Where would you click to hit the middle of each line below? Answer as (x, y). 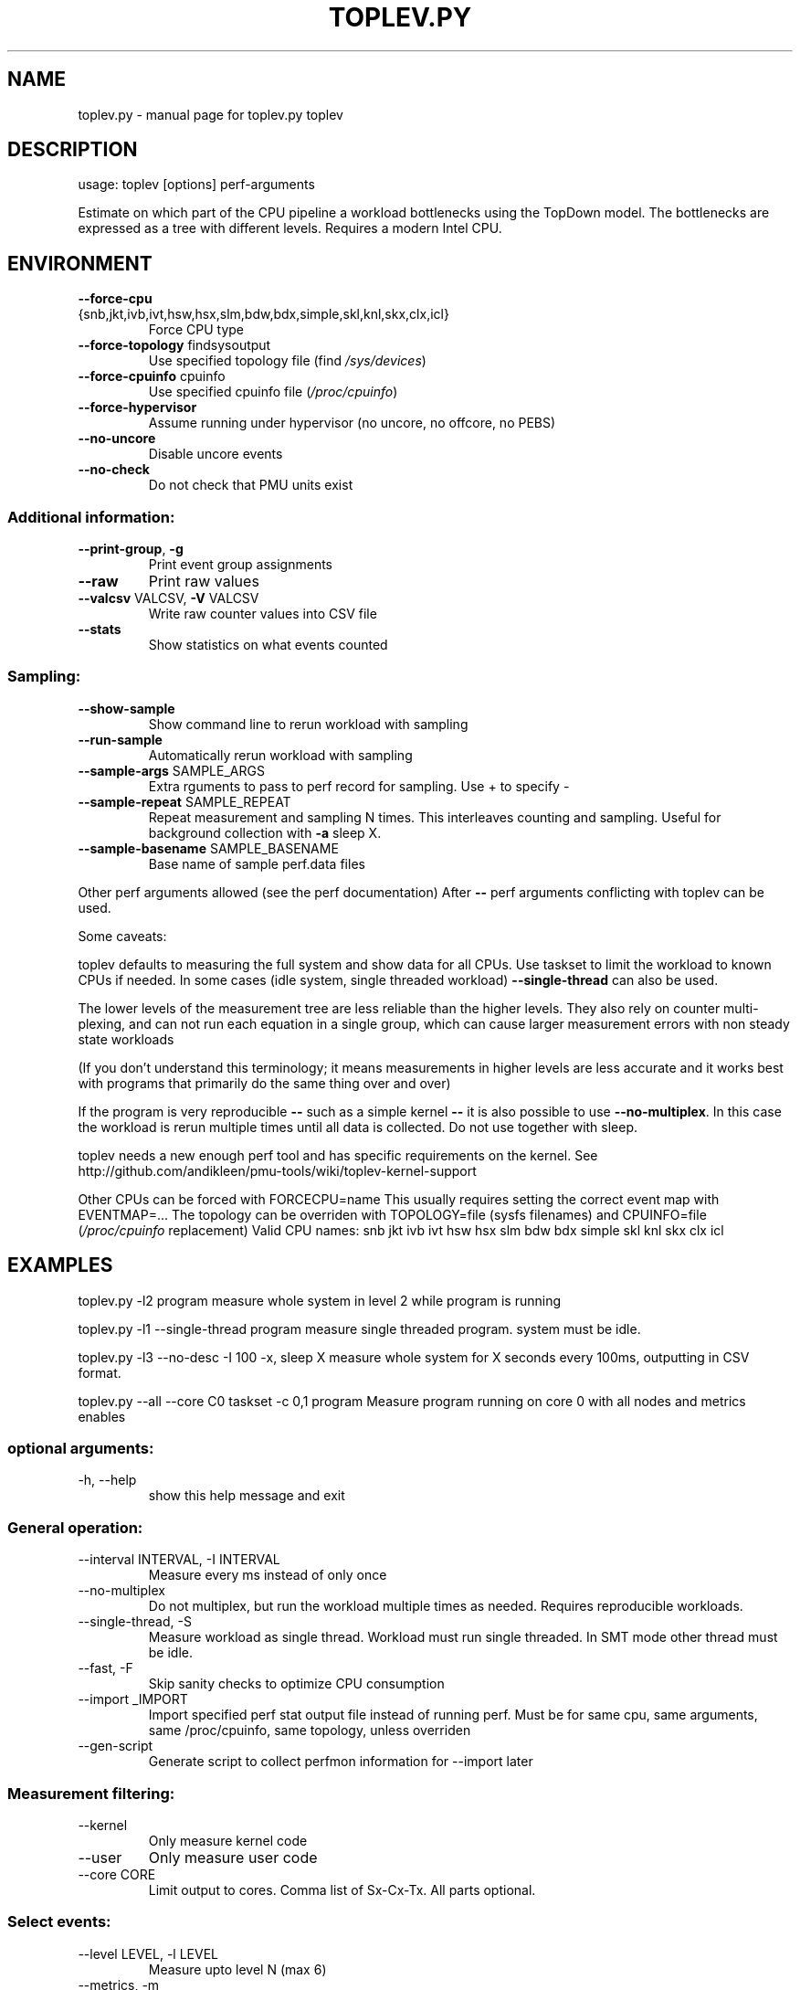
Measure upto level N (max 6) (237, 1969)
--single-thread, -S (135, 1622)
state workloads (126, 1039)
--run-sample (120, 739)
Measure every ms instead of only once (268, 1575)
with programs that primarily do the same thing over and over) (264, 1083)
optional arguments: (81, 1448)
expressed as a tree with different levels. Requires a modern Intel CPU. (290, 228)
